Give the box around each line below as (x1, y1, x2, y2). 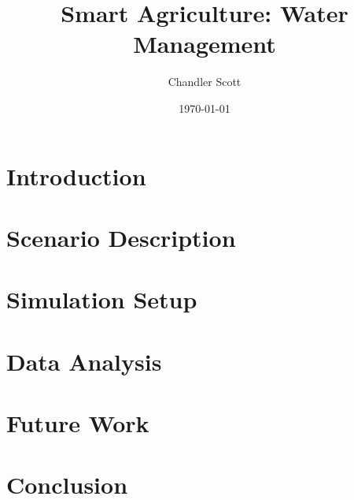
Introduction (6, 159, 146, 192)
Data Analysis (6, 345, 162, 377)
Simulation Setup (6, 283, 197, 315)
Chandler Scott (168, 73, 242, 90)
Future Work (6, 407, 149, 438)
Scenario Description (6, 221, 236, 253)
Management (133, 28, 276, 60)
